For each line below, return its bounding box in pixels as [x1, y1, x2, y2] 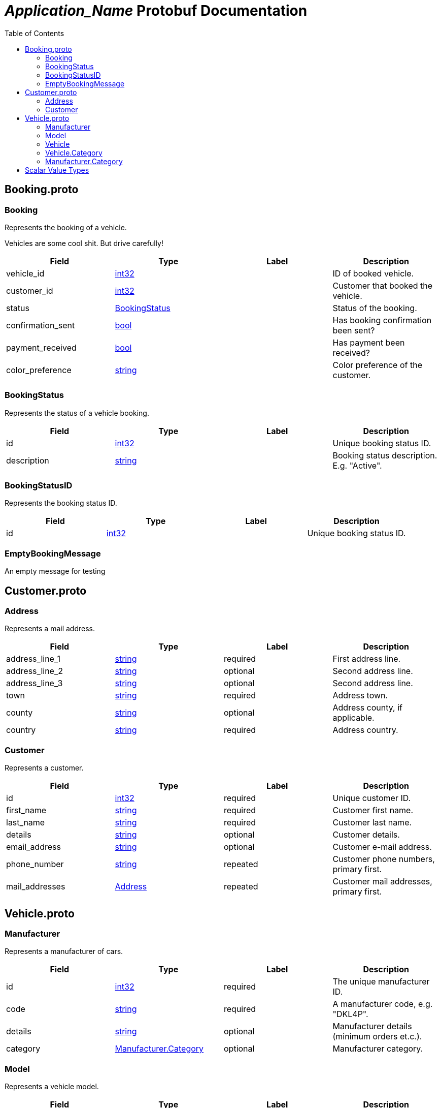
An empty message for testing [5, 567, 106, 576]
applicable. [332, 713, 375, 723]
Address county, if [332, 702, 402, 713]
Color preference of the [332, 359, 422, 370]
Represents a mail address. [5, 624, 95, 633]
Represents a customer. [5, 763, 84, 773]
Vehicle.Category [45, 148, 103, 157]
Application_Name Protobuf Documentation [5, 2, 308, 19]
